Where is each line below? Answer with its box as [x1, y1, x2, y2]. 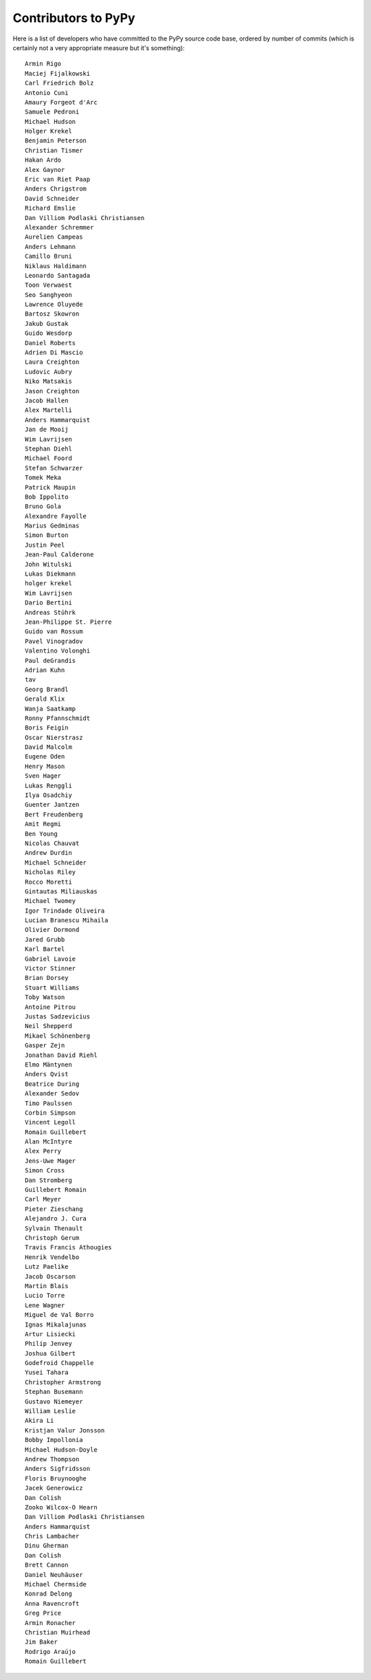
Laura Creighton [25, 358, 80, 366]
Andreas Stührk [25, 609, 76, 616]
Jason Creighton [25, 387, 80, 395]
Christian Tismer [25, 146, 83, 154]
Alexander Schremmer [25, 223, 94, 231]
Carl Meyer [25, 1195, 62, 1203]
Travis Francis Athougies [25, 1243, 113, 1252]
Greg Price [25, 1609, 62, 1617]
